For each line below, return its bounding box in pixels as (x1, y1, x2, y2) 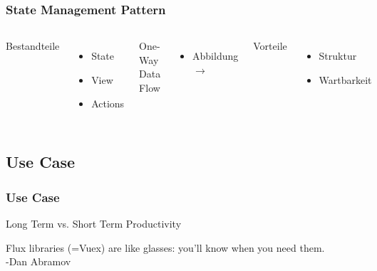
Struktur (319, 48, 357, 63)
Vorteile (253, 38, 287, 53)
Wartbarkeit (319, 72, 372, 87)
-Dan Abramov (6, 254, 71, 269)
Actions (91, 96, 125, 111)
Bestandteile (6, 38, 60, 53)
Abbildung (192, 48, 239, 63)
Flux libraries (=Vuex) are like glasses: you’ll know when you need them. (6, 240, 325, 255)
